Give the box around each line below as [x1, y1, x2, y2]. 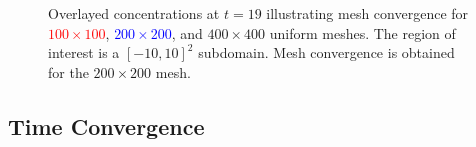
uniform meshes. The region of [269, 22, 456, 43]
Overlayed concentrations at [48, 3, 220, 23]
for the [48, 61, 89, 82]
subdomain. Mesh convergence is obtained [198, 42, 455, 63]
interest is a [48, 42, 120, 63]
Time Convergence [8, 110, 205, 141]
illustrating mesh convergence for [266, 3, 469, 23]
